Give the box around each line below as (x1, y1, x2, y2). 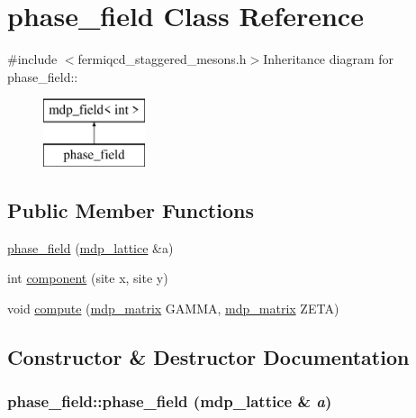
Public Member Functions (7, 195, 254, 223)
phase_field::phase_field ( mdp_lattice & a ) (7, 390, 332, 413)
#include (7, 50, 58, 68)
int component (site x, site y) (7, 268, 168, 287)
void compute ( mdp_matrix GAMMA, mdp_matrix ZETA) (7, 298, 339, 317)
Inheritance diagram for (263, 50, 394, 68)
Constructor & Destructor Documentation (7, 342, 410, 370)
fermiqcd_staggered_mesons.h (77, 50, 247, 68)
